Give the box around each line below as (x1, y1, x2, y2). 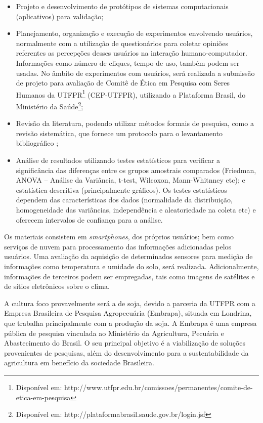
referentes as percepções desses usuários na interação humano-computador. (16, 48, 247, 58)
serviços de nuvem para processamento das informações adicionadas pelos (4, 241, 232, 251)
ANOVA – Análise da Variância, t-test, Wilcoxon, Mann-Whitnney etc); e (16, 175, 245, 185)
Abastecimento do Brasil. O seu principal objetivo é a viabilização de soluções (4, 337, 246, 348)
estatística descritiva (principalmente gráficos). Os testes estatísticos (16, 184, 227, 195)
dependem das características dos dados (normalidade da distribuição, (16, 194, 233, 205)
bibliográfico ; (16, 138, 59, 148)
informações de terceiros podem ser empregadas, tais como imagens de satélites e (4, 271, 255, 281)
